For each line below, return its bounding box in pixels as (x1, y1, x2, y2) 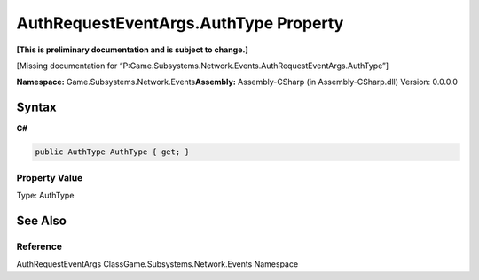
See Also (16, 213, 67, 228)
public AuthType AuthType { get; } (35, 147, 190, 157)
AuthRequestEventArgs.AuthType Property (16, 13, 344, 33)
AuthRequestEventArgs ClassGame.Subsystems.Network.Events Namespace (16, 259, 299, 269)
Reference (16, 240, 62, 253)
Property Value (16, 171, 83, 183)
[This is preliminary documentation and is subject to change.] (16, 44, 248, 55)
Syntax (16, 100, 57, 115)
